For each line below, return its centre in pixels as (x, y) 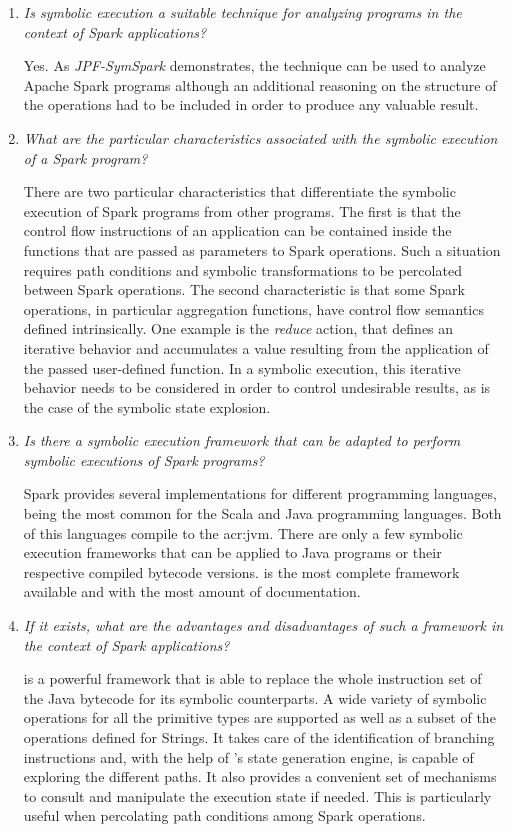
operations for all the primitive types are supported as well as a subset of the (259, 717)
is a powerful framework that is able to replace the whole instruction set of (252, 678)
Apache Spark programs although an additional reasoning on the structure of (260, 84)
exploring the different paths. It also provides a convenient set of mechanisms (260, 776)
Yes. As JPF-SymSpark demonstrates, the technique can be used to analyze (254, 65)
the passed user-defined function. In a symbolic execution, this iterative (242, 367)
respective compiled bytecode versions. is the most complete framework (241, 571)
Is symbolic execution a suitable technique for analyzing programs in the (242, 12)
